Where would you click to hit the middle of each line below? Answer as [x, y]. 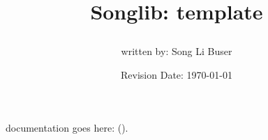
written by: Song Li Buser [177, 51]
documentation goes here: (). [67, 127]
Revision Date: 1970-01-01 [177, 74]
